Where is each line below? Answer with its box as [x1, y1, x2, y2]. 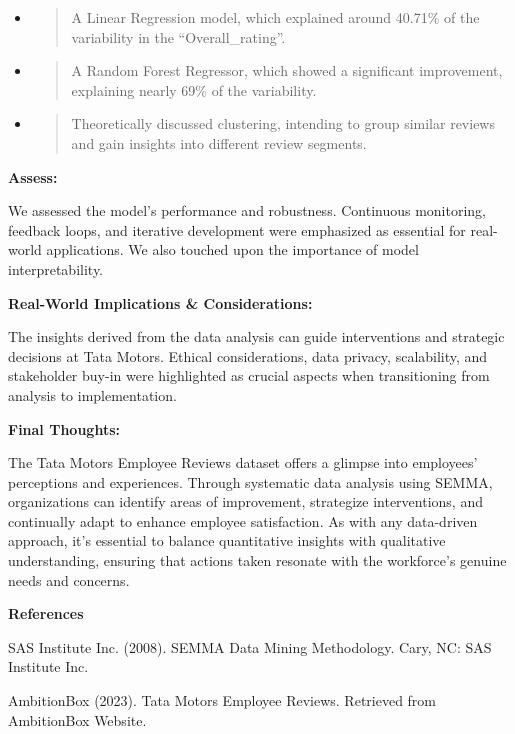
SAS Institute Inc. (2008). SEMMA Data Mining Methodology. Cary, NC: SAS [8, 636, 492, 657]
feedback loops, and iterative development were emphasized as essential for [8, 219, 466, 240]
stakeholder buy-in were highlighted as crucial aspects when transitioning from [8, 365, 490, 386]
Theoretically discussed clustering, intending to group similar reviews [71, 113, 495, 134]
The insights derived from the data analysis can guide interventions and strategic [8, 326, 505, 347]
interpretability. [8, 258, 104, 279]
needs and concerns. [8, 569, 130, 590]
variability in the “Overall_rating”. [71, 26, 286, 47]
